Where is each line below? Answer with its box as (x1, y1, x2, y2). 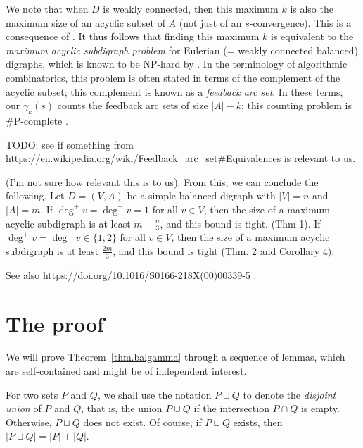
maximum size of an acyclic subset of (6, 15, 165, 30)
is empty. (300, 401, 340, 416)
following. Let (6, 188, 65, 203)
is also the (290, 1, 333, 15)
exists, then (233, 414, 283, 429)
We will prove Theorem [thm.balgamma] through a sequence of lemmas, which (6, 349, 345, 364)
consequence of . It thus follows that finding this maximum (6, 29, 260, 44)
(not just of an (179, 15, 242, 30)
